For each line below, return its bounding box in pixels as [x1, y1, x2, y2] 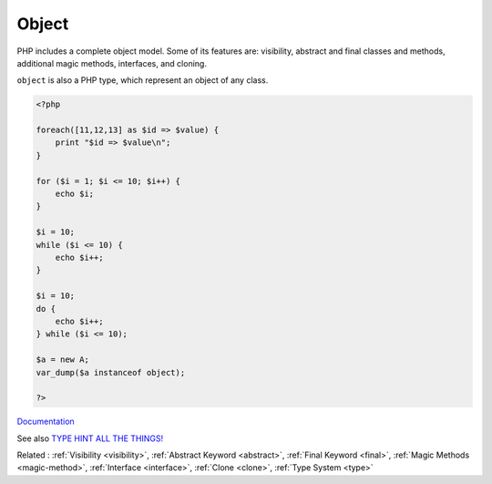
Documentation [16, 416, 75, 427]
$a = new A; [36, 355, 90, 365]
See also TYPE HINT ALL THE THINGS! [16, 433, 164, 444]
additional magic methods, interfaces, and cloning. [16, 57, 207, 68]
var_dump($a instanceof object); [36, 367, 186, 377]
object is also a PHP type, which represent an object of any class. [16, 75, 269, 86]
